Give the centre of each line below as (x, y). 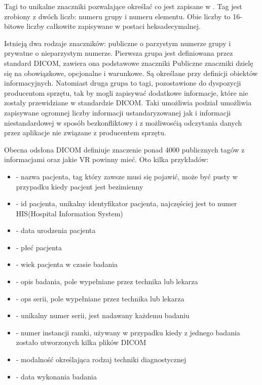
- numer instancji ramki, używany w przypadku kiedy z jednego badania (128, 332)
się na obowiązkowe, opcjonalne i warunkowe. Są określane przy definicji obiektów (131, 73)
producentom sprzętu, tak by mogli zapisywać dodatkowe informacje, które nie (126, 92)
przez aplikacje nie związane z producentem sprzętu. (85, 132)
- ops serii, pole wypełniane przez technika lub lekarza (100, 298)
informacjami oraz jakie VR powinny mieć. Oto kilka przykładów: (106, 159)
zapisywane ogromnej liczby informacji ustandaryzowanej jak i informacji (118, 112)
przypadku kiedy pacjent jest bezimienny (80, 186)
